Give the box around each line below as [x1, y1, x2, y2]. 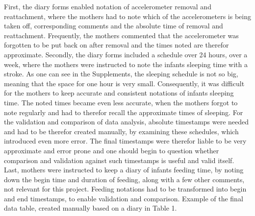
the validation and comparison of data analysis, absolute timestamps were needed [4, 117, 249, 127]
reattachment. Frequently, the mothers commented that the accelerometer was [4, 30, 239, 40]
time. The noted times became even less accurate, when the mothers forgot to [4, 97, 238, 107]
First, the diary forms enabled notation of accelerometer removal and [4, 1, 211, 11]
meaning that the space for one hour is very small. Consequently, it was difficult [4, 78, 245, 88]
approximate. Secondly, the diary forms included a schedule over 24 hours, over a [4, 49, 248, 59]
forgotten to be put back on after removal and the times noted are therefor [4, 40, 229, 50]
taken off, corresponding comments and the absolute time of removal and [4, 21, 223, 31]
